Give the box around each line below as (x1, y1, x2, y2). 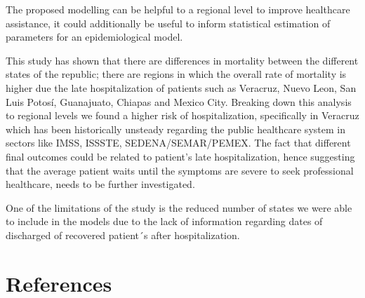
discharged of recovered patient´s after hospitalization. (6, 227, 240, 242)
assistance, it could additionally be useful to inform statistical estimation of (6, 15, 331, 30)
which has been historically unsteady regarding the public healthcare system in (6, 121, 345, 136)
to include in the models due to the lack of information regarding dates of (6, 214, 323, 229)
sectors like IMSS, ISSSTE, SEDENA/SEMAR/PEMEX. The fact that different (6, 135, 351, 150)
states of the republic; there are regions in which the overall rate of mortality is (6, 67, 347, 81)
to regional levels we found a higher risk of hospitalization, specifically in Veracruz (6, 108, 359, 123)
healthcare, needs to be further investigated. (6, 177, 195, 191)
